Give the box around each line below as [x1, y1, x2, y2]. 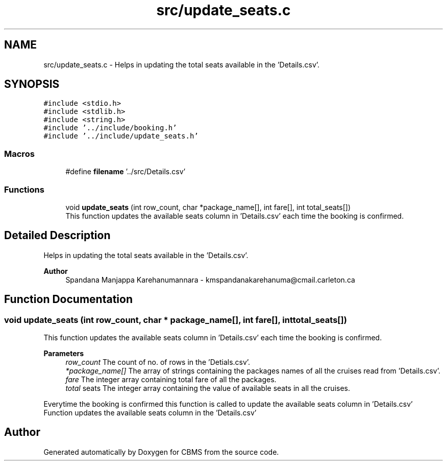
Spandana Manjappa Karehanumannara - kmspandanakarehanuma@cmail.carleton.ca [65, 275, 355, 284]
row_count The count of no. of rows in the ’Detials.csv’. [65, 358, 251, 366]
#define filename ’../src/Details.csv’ [65, 167, 186, 176]
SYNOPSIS [4, 78, 60, 91]
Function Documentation [4, 293, 133, 306]
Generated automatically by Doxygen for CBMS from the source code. [43, 447, 279, 456]
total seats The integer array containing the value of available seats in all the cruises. [65, 384, 350, 392]
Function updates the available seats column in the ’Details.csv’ [43, 408, 257, 417]
